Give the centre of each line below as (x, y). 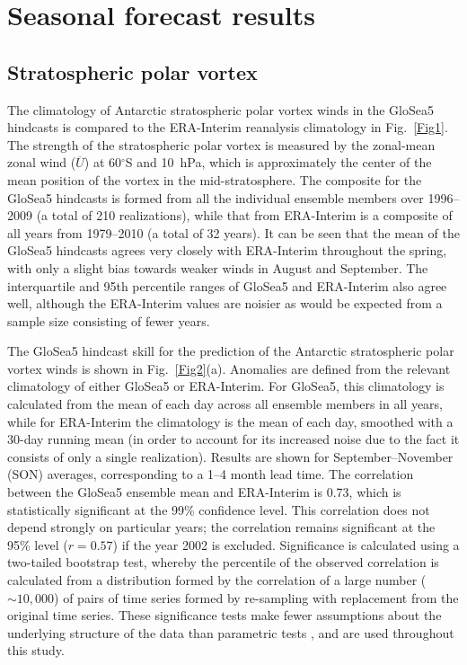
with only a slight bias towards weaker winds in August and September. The (218, 267)
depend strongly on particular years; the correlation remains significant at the (221, 527)
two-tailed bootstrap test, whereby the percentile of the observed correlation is (223, 562)
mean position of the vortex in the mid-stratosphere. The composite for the (215, 179)
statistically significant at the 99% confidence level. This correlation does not (219, 509)
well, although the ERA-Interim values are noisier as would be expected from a (225, 303)
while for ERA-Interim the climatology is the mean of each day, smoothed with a (230, 421)
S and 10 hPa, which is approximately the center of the (278, 162)
